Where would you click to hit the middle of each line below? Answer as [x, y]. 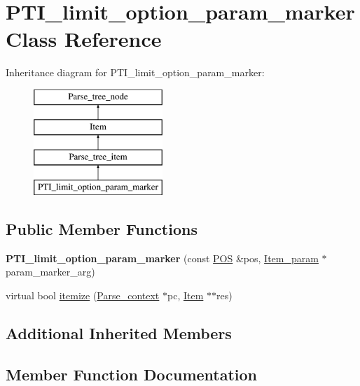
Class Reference [84, 39]
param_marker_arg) [50, 272]
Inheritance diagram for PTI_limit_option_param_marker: [135, 72]
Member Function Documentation [132, 374]
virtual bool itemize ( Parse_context [83, 295]
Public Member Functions [102, 229]
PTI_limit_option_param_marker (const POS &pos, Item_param [162, 258]
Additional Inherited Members [119, 333]
